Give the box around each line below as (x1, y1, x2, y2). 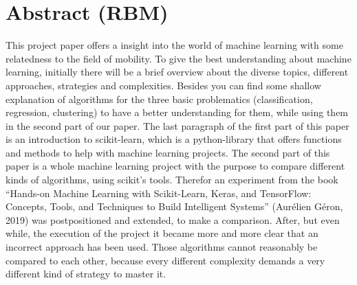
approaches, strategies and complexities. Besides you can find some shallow (6, 78, 321, 92)
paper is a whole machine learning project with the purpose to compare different (6, 159, 345, 173)
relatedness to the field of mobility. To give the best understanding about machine (6, 51, 351, 65)
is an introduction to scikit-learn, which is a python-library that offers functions (6, 132, 342, 146)
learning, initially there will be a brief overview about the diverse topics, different (6, 65, 349, 79)
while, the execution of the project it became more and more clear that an (6, 226, 318, 240)
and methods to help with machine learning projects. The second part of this (6, 145, 330, 159)
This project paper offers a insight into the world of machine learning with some (6, 38, 343, 52)
